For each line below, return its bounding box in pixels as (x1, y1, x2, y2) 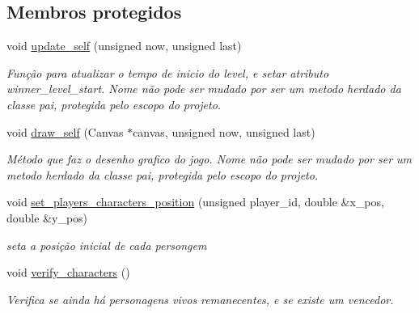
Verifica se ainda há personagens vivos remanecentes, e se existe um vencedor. (6, 290, 394, 307)
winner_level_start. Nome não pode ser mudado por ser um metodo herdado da (6, 80, 401, 97)
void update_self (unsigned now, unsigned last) (6, 37, 242, 54)
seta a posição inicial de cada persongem (6, 236, 207, 253)
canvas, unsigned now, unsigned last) (133, 123, 315, 140)
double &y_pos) (6, 209, 88, 226)
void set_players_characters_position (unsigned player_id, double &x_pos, (6, 193, 384, 210)
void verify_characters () (6, 264, 130, 281)
